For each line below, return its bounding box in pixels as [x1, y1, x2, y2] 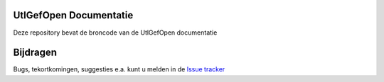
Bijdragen [13, 47, 57, 59]
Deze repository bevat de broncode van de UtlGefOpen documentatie [13, 28, 218, 37]
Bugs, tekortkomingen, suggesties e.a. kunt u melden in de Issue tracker [13, 65, 225, 74]
